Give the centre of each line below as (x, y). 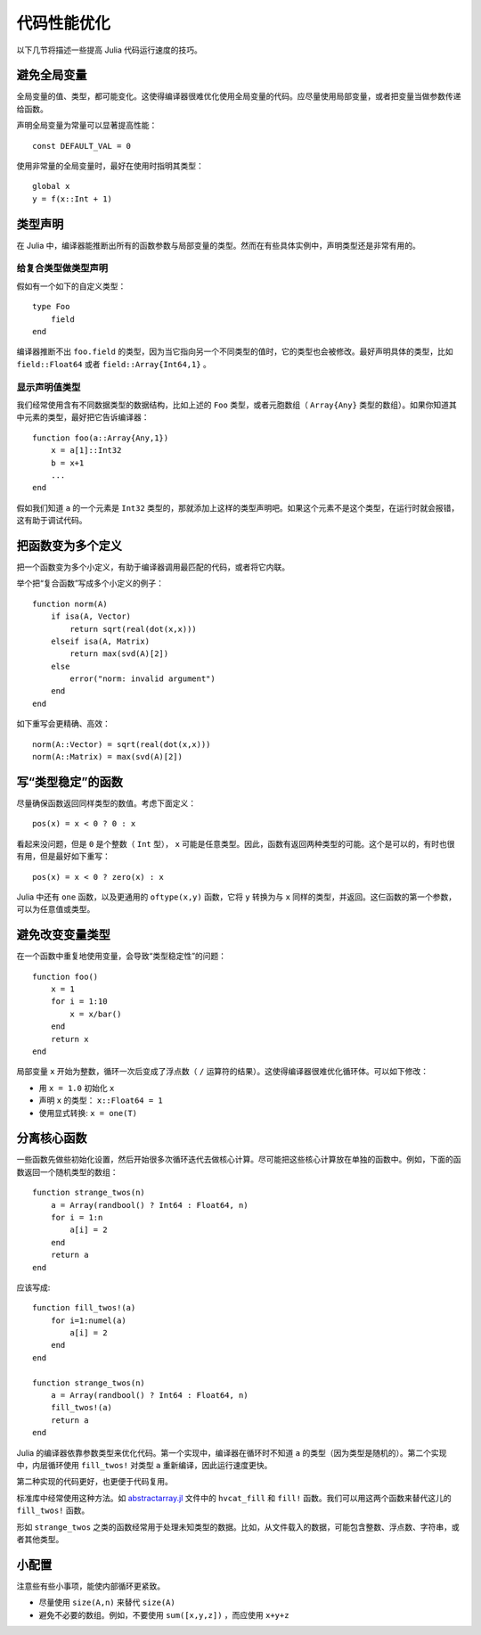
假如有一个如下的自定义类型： (71, 286)
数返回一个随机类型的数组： (67, 1171)
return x (69, 1039)
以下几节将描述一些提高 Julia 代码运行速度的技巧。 (109, 50)
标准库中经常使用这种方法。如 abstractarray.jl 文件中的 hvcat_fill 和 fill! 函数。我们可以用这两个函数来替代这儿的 (234, 1498)
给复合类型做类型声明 (62, 268)
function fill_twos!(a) (84, 1308)
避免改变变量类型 (63, 935)
